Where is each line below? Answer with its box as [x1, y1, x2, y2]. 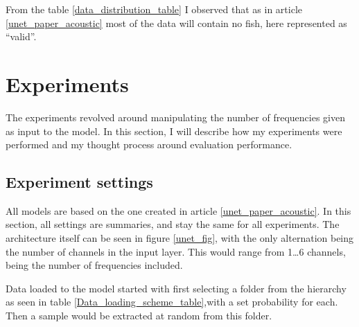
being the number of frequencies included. [6, 258, 183, 272]
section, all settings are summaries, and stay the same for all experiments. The [6, 217, 340, 231]
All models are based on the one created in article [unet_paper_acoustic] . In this [6, 203, 351, 218]
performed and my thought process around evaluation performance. [6, 137, 292, 152]
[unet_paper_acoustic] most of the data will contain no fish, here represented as [6, 15, 347, 30]
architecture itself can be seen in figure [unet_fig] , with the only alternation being [6, 231, 354, 245]
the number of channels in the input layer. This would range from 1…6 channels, [6, 244, 346, 258]
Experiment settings [6, 171, 153, 193]
